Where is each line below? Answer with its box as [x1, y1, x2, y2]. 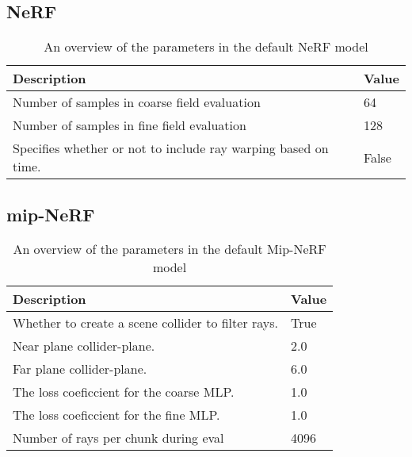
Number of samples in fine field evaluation [13, 116, 246, 135]
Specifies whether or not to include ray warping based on [13, 139, 329, 158]
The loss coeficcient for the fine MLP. [13, 405, 220, 424]
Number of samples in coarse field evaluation [13, 93, 261, 112]
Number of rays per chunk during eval [13, 428, 224, 447]
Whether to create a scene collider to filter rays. [13, 313, 279, 332]
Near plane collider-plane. [13, 336, 155, 355]
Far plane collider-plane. [13, 359, 147, 378]
